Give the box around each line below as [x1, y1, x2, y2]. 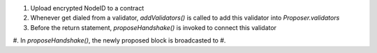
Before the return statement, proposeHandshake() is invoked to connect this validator [30, 23, 277, 31]
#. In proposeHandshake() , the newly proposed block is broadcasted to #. [13, 36, 226, 45]
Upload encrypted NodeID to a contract [30, 4, 145, 12]
